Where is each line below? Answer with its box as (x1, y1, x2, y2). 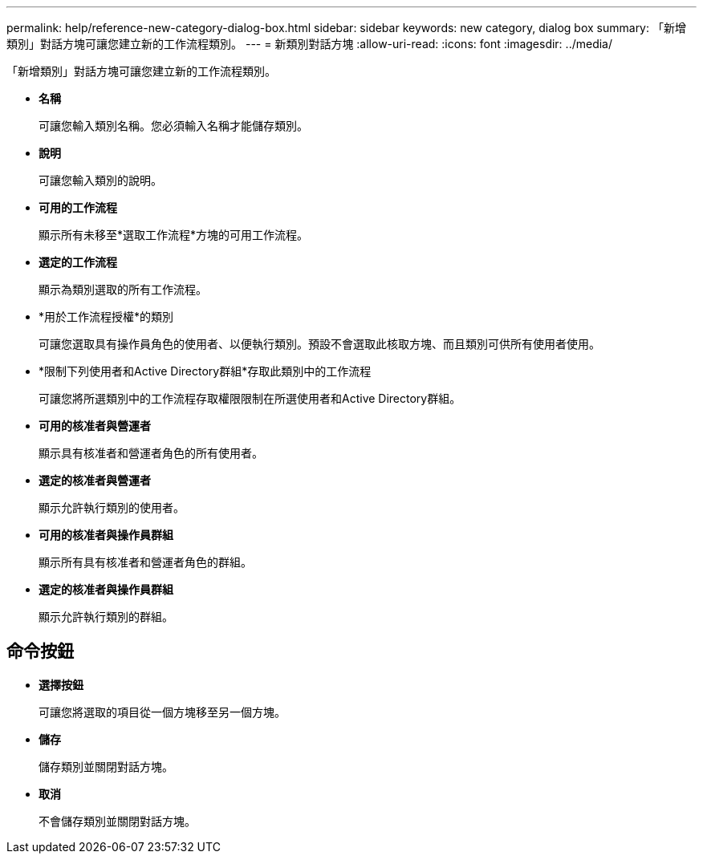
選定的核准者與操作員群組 (39, 582, 173, 596)
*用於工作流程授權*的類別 (39, 310, 174, 323)
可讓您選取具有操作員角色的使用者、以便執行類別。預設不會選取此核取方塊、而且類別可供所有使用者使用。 (39, 337, 600, 351)
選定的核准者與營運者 (39, 473, 151, 487)
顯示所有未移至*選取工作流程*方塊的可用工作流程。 (39, 228, 309, 241)
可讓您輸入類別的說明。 (39, 173, 162, 187)
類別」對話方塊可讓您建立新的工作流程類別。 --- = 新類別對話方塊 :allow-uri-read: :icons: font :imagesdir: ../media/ (6, 37, 613, 51)
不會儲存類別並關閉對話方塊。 (39, 813, 196, 828)
